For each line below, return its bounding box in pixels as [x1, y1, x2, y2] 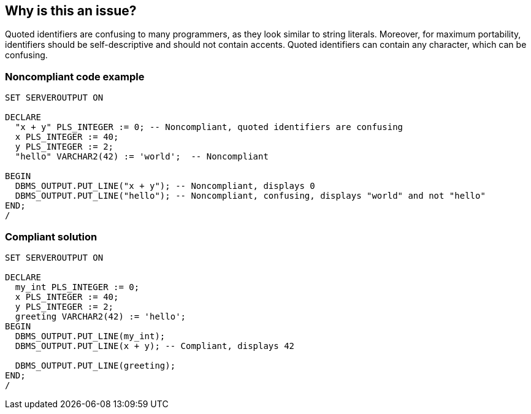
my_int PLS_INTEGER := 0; [15, 282, 140, 292]
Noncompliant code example [5, 70, 145, 83]
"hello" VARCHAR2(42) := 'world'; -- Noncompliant [15, 151, 269, 162]
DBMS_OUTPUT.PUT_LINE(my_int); [15, 331, 166, 341]
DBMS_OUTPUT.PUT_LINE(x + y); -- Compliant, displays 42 [15, 340, 295, 351]
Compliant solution [5, 230, 97, 243]
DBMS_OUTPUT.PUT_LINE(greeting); [15, 360, 176, 370]
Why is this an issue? [5, 3, 137, 18]
